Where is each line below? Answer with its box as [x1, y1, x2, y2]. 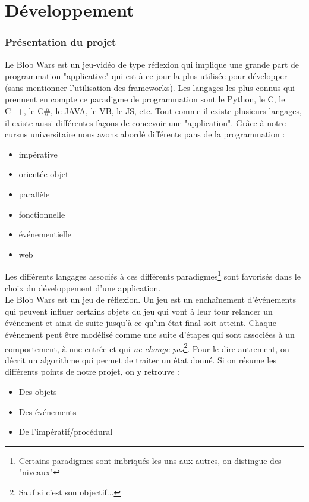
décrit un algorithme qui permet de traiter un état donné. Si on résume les [5, 353, 276, 366]
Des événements [18, 405, 77, 418]
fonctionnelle [18, 208, 65, 220]
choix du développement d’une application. [5, 281, 161, 294]
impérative [18, 148, 58, 160]
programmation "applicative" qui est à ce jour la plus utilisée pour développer [5, 70, 288, 82]
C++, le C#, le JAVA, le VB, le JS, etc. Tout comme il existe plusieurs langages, [5, 104, 302, 117]
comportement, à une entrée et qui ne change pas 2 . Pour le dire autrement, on [5, 340, 289, 354]
